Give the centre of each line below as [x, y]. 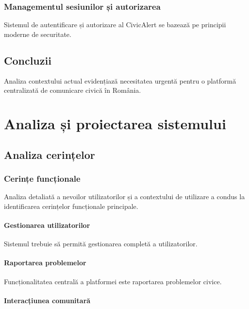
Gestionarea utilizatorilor [47, 225]
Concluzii [28, 60]
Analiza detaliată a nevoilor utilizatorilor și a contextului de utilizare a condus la [124, 197]
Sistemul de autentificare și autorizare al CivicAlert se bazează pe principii [115, 25]
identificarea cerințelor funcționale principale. [71, 206]
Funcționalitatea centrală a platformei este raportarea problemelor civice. [113, 281]
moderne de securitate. [38, 34]
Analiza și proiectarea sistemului [115, 123]
